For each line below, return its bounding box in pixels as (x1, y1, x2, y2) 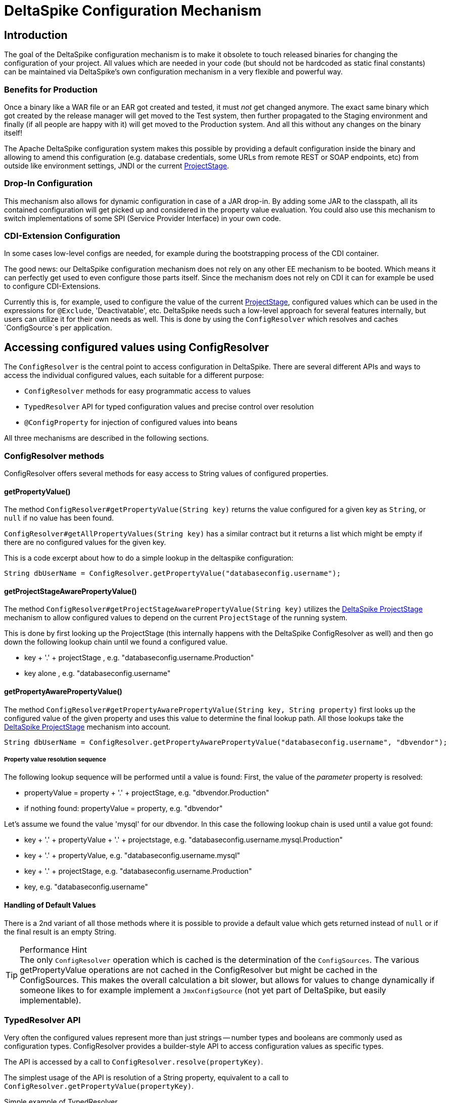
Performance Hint (20, 944, 87, 955)
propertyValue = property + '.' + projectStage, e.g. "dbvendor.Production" (24, 788, 269, 797)
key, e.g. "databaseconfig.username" (24, 882, 148, 892)
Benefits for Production (4, 84, 98, 95)
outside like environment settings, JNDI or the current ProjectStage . (4, 161, 229, 170)
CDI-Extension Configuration (4, 231, 120, 241)
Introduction (4, 28, 68, 41)
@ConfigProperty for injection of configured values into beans (24, 418, 238, 427)
